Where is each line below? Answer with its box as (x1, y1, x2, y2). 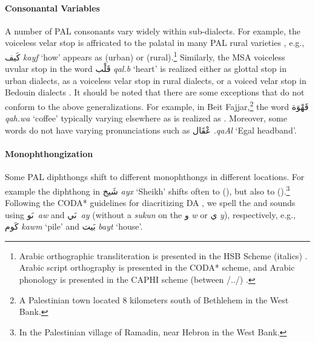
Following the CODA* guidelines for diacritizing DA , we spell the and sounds (5, 196, 296, 209)
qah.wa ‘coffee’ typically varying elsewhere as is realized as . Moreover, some (5, 112, 287, 124)
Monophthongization (5, 147, 93, 160)
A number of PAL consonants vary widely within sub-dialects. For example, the (5, 24, 300, 37)
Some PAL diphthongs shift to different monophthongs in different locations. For (5, 170, 305, 183)
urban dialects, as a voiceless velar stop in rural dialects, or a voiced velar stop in (5, 74, 307, 86)
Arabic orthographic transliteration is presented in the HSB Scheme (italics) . (19, 249, 308, 262)
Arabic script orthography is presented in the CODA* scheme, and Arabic (19, 261, 295, 274)
